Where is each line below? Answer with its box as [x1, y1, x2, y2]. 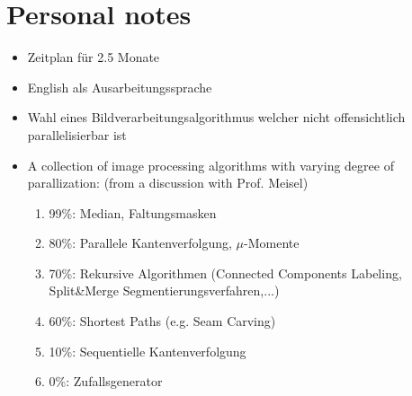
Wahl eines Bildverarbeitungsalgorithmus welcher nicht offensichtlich [27, 108, 406, 127]
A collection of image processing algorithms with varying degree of [27, 155, 394, 174]
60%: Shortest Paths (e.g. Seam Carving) [49, 312, 276, 330]
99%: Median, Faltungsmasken [49, 203, 217, 222]
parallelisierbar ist [27, 125, 127, 144]
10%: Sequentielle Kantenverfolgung [49, 341, 246, 360]
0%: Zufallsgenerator [49, 372, 163, 391]
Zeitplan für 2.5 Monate [27, 48, 160, 66]
